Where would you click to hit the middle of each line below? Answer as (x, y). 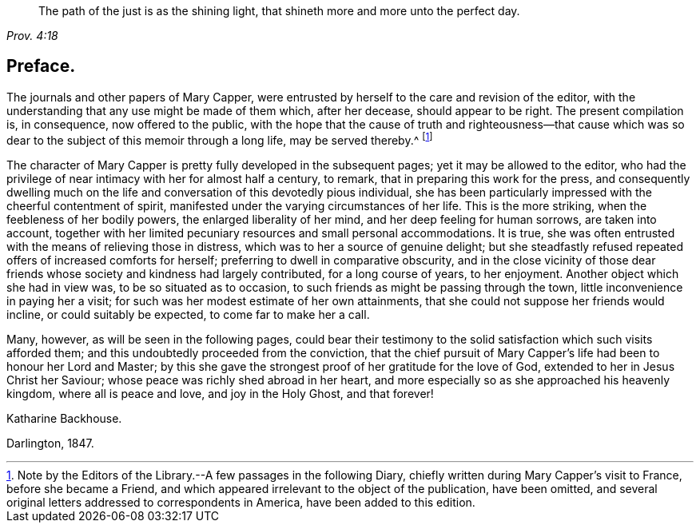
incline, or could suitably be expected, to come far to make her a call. (188, 314)
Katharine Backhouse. (64, 418)
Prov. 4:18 (32, 36)
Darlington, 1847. (50, 443)
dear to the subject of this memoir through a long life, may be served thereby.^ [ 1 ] (220, 139)
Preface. (41, 66)
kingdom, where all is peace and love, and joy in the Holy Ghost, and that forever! (220, 393)
